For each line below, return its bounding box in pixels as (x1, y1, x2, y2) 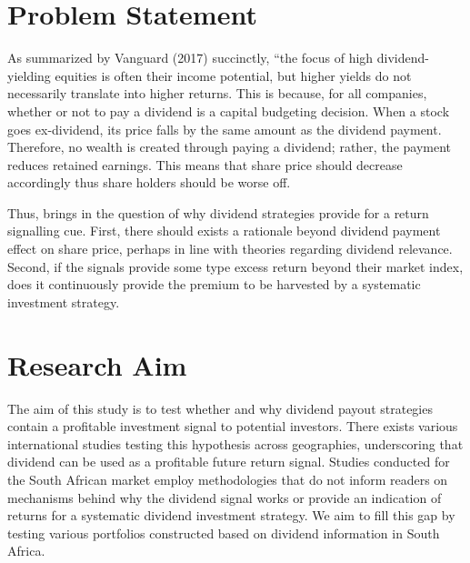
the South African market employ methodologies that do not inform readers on (7, 469, 448, 488)
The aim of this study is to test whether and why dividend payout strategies (7, 398, 433, 417)
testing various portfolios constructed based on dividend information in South (7, 523, 440, 542)
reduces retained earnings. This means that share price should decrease (7, 155, 403, 174)
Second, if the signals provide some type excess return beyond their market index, (7, 256, 464, 276)
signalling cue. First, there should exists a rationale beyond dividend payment (7, 221, 441, 240)
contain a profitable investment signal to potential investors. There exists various (7, 417, 458, 436)
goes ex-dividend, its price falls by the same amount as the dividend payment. (7, 119, 442, 138)
